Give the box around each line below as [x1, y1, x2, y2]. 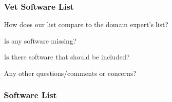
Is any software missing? [4, 35, 76, 45]
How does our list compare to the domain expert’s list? [4, 19, 169, 29]
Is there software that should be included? [4, 52, 130, 62]
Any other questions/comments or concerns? [4, 68, 136, 78]
